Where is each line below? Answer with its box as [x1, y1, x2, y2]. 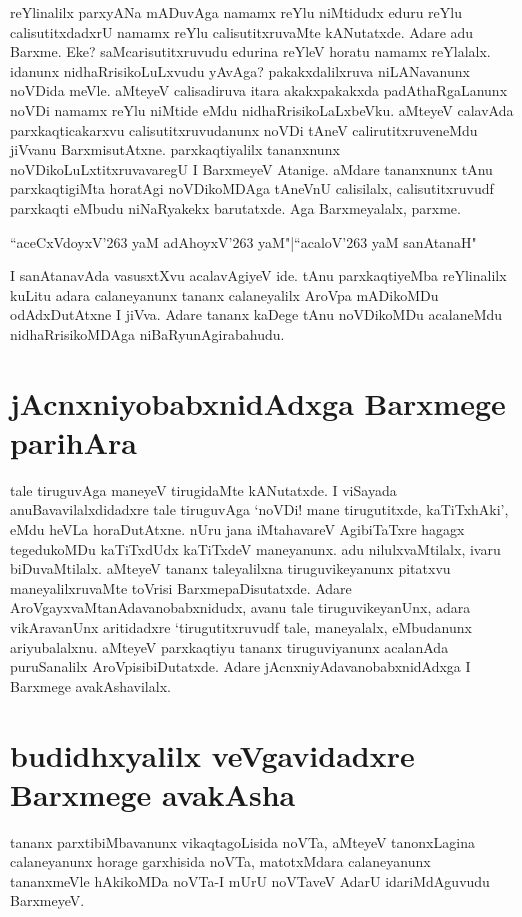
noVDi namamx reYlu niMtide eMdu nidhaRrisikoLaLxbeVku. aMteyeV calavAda [10, 99, 514, 120]
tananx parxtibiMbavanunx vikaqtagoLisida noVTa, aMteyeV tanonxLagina [10, 831, 475, 852]
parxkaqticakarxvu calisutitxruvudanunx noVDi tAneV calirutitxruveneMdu [10, 119, 478, 140]
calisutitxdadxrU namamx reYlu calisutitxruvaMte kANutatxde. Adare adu [10, 21, 474, 42]
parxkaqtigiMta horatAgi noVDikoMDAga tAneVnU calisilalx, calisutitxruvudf [10, 178, 494, 199]
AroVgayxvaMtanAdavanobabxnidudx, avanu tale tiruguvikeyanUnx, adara [10, 597, 471, 618]
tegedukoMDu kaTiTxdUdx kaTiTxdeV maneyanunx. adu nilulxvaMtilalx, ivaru [10, 538, 501, 559]
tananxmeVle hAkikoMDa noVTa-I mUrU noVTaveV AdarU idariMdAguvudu [10, 870, 490, 891]
